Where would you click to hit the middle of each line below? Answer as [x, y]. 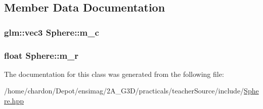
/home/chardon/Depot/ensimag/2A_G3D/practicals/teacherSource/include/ [124, 91]
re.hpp [14, 101]
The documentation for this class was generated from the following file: [114, 74]
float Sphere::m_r [41, 55]
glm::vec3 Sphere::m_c [52, 32]
